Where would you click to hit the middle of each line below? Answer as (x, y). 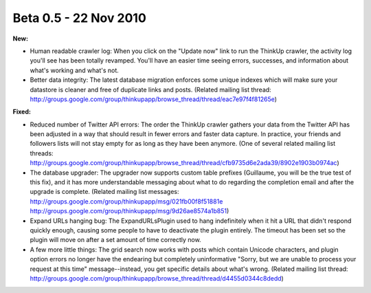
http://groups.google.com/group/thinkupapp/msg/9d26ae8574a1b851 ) (130, 211)
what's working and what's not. (75, 70)
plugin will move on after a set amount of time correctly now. (116, 240)
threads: (42, 153)
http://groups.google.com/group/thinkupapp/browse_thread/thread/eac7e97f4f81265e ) (154, 99)
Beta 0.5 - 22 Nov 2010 (80, 18)
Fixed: (22, 112)
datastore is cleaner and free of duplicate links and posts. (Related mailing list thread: (150, 89)
